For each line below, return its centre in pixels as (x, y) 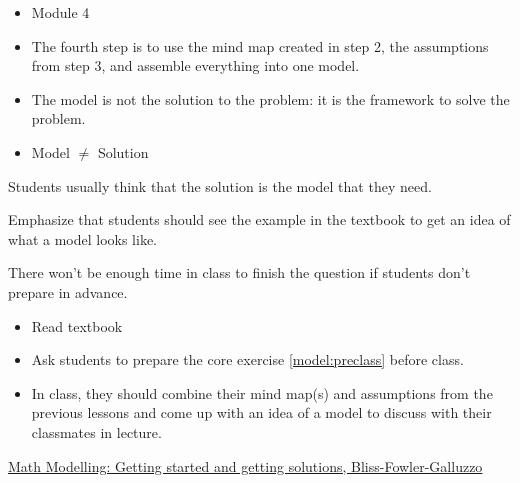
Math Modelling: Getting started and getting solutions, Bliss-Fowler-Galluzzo (245, 465)
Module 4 (60, 12)
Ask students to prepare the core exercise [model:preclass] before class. (247, 359)
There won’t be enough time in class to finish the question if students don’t (239, 272)
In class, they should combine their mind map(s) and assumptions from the (262, 392)
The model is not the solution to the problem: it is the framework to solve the (270, 98)
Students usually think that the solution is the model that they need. (220, 185)
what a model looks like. (83, 238)
